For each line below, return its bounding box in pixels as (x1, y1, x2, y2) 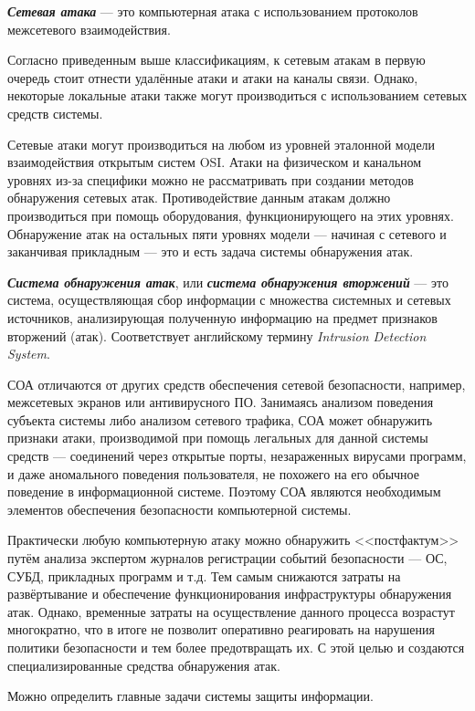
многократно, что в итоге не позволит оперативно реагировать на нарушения (7, 620, 435, 639)
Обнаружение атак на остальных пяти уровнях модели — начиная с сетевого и (7, 224, 447, 243)
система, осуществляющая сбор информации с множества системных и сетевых (7, 290, 451, 309)
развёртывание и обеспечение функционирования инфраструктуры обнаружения (7, 584, 452, 603)
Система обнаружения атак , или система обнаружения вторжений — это (7, 272, 449, 291)
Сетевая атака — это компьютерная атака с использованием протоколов (7, 2, 418, 20)
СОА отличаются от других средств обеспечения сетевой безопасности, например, (7, 374, 466, 393)
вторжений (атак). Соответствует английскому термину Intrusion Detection (7, 326, 427, 345)
